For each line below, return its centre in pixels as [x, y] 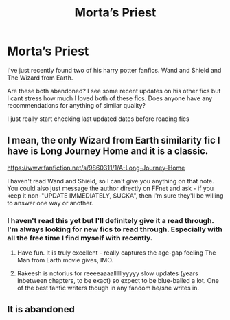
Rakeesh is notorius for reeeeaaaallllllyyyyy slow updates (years [107, 273]
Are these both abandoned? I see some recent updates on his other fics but [114, 91]
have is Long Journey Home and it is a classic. [108, 151]
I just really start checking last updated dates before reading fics [99, 119]
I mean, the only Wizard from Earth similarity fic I [114, 140]
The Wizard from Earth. [40, 78]
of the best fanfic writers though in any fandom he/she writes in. [108, 288]
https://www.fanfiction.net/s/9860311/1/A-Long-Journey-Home [96, 168]
